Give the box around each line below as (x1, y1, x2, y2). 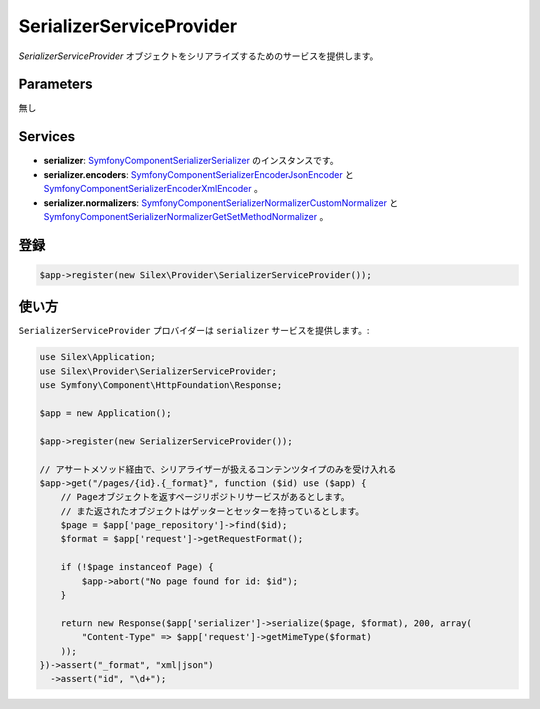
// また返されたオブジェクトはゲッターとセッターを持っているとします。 (60, 505, 365, 517)
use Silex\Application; (39, 351, 157, 363)
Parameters (18, 76, 93, 93)
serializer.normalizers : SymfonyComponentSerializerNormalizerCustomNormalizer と (43, 196, 399, 209)
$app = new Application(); (39, 407, 172, 419)
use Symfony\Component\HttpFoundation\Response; (39, 380, 283, 391)
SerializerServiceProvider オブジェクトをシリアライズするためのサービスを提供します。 (18, 50, 379, 62)
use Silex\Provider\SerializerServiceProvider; (39, 365, 277, 377)
